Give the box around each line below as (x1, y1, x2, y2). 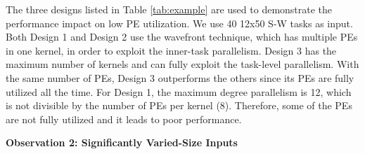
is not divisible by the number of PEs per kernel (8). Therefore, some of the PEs (6, 98, 352, 113)
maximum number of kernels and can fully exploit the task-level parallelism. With (6, 57, 359, 71)
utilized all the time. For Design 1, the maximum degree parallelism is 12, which (6, 84, 352, 99)
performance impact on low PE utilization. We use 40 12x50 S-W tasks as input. (6, 15, 353, 30)
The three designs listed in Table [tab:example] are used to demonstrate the (6, 2, 333, 16)
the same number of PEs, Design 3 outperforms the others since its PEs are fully (6, 70, 354, 85)
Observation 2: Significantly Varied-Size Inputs (6, 135, 238, 150)
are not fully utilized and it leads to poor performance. (6, 111, 242, 126)
